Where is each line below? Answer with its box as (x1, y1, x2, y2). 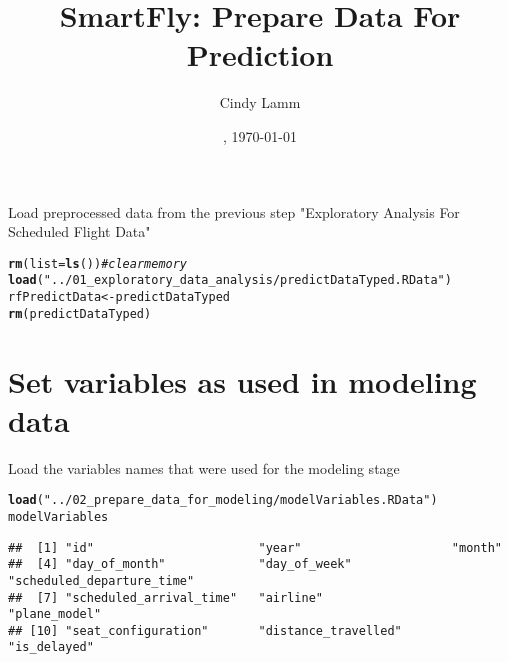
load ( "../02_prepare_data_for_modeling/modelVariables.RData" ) (8, 493, 438, 508)
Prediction (186, 34, 334, 75)
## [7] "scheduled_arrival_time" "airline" (8, 590, 323, 605)
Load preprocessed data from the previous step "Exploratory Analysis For (8, 201, 460, 222)
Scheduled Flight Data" (8, 221, 151, 242)
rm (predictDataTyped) (8, 306, 152, 321)
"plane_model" (8, 607, 102, 622)
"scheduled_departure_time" (8, 573, 195, 588)
